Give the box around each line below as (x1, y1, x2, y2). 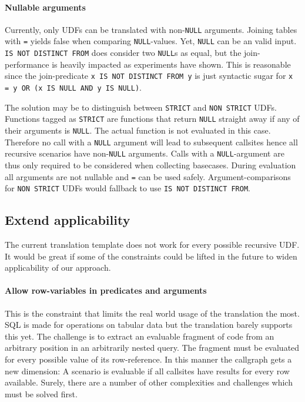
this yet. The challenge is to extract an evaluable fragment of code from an (5, 330, 274, 342)
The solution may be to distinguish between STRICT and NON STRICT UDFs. (5, 101, 277, 113)
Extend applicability (5, 211, 130, 229)
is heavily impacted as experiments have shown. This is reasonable (52, 58, 291, 70)
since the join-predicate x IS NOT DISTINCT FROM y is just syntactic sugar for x (5, 69, 293, 82)
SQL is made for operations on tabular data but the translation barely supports (5, 318, 293, 331)
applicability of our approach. (5, 261, 111, 274)
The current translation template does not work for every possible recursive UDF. (5, 238, 300, 251)
